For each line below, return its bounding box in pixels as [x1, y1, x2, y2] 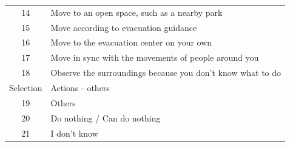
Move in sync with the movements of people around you [50, 51, 259, 64]
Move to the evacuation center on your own [50, 36, 212, 49]
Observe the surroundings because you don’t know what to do [50, 66, 282, 79]
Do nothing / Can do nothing [50, 111, 161, 124]
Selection [9, 81, 42, 94]
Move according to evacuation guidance [50, 21, 197, 33]
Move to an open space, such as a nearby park [50, 5, 223, 18]
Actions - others [50, 81, 110, 94]
